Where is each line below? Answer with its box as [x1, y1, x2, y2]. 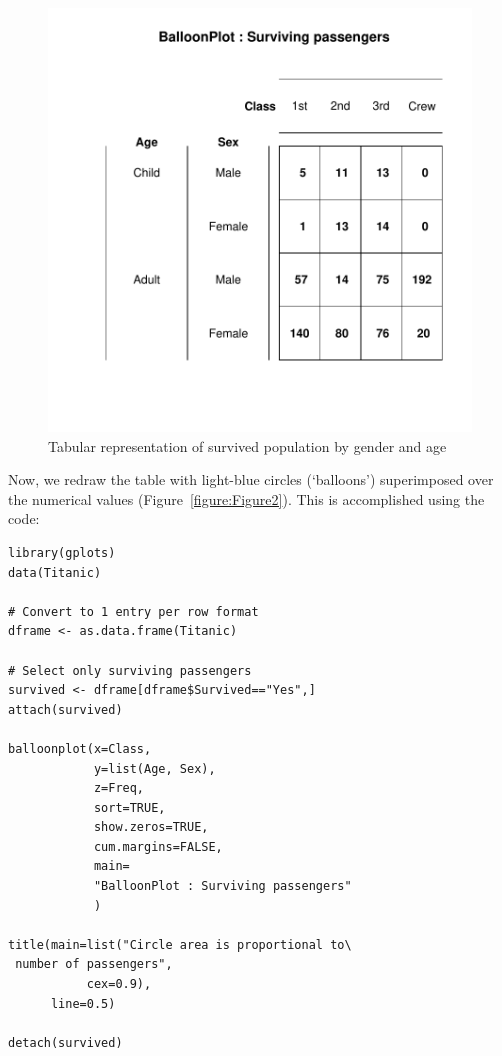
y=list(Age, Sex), [93, 761, 216, 776]
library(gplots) [8, 545, 116, 560]
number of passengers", [15, 957, 173, 972]
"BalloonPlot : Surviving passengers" [93, 879, 352, 894]
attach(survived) [8, 702, 123, 717]
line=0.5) [50, 996, 116, 1011]
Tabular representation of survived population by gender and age [48, 435, 447, 456]
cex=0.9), [86, 977, 152, 992]
